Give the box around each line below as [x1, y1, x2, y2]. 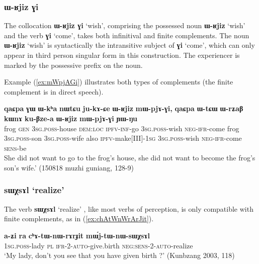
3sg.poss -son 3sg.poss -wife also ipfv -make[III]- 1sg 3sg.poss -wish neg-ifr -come [4, 133, 242, 143]
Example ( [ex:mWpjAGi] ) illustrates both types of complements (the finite [4, 76, 233, 87]
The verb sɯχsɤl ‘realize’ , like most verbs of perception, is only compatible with [4, 203, 253, 214]
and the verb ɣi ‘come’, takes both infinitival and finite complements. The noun [4, 30, 249, 40]
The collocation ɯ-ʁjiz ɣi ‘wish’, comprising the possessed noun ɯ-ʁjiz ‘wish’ [4, 20, 245, 31]
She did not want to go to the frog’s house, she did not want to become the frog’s [4, 152, 255, 163]
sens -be [4, 142, 27, 153]
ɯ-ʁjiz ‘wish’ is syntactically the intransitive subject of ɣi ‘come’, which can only [4, 40, 255, 50]
